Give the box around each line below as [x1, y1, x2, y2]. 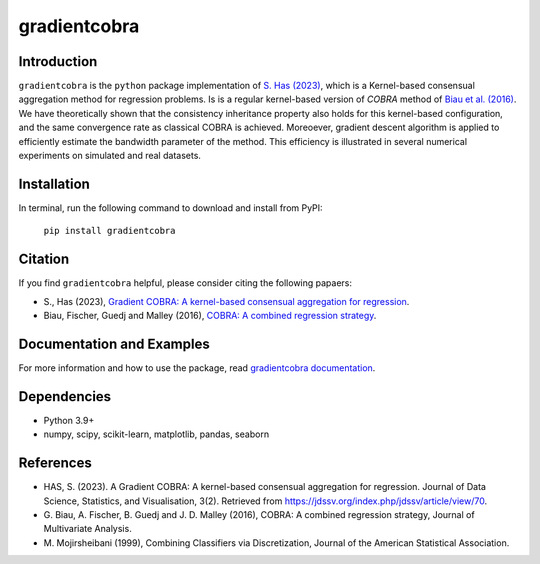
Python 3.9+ [43, 414, 95, 426]
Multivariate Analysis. [43, 523, 132, 535]
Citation [18, 251, 70, 268]
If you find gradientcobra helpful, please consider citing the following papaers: [18, 277, 353, 289]
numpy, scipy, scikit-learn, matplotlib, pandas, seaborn [43, 428, 270, 440]
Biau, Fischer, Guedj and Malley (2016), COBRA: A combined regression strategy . [43, 310, 377, 321]
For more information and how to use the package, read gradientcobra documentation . [18, 361, 376, 374]
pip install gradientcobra [43, 225, 176, 237]
